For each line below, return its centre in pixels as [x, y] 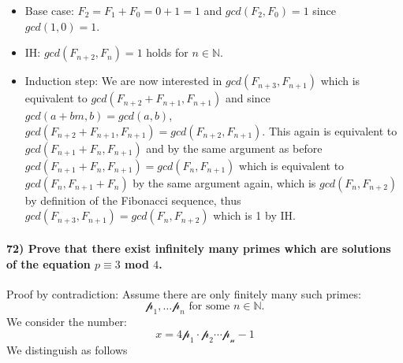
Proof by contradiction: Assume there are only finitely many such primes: [184, 293]
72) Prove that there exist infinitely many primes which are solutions [199, 248]
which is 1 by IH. [254, 215]
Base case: [49, 10]
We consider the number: [67, 322]
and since [248, 98]
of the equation [49, 263]
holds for [167, 52]
